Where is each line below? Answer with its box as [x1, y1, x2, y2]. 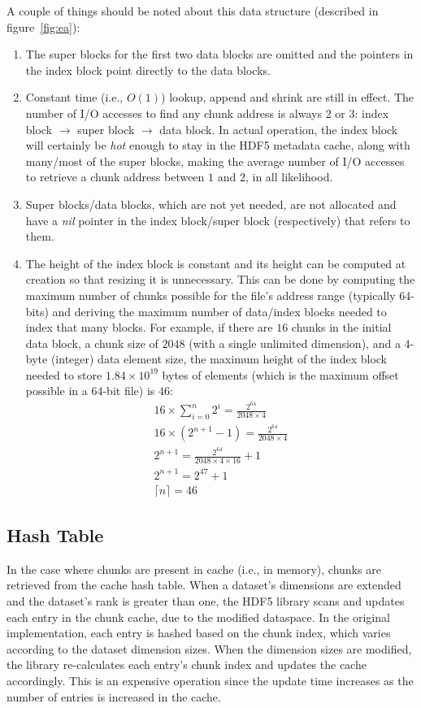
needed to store [25, 366, 102, 383]
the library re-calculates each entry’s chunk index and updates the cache [7, 656, 367, 673]
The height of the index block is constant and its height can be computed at [25, 254, 406, 271]
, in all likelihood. [245, 168, 333, 185]
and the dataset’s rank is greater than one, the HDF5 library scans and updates [7, 592, 405, 609]
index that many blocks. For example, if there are [25, 319, 273, 336]
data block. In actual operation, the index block [159, 120, 398, 137]
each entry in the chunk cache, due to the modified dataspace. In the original [7, 608, 390, 625]
